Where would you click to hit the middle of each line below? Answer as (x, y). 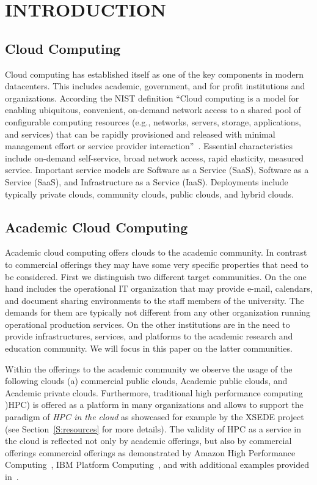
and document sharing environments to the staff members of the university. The (155, 300)
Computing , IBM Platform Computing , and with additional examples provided (157, 465)
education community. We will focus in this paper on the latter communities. (149, 348)
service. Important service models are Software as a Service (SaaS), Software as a (157, 170)
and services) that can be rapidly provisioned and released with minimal (140, 134)
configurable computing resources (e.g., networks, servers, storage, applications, (153, 121)
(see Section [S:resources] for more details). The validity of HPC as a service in (153, 428)
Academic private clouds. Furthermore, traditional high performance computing (154, 392)
